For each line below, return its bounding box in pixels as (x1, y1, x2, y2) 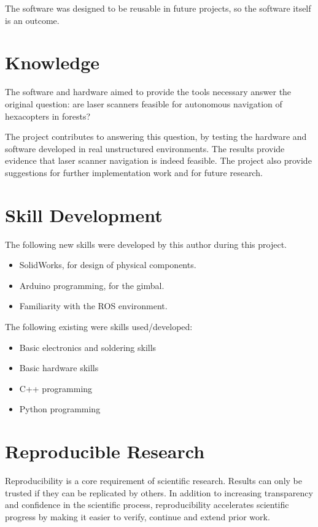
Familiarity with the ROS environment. (19, 299, 168, 312)
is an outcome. (5, 13, 60, 26)
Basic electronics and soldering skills (19, 340, 157, 353)
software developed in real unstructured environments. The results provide (5, 142, 285, 155)
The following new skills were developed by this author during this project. (5, 237, 287, 250)
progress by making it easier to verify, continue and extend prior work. (5, 510, 270, 523)
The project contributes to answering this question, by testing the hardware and (5, 130, 307, 143)
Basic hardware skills (19, 361, 99, 374)
